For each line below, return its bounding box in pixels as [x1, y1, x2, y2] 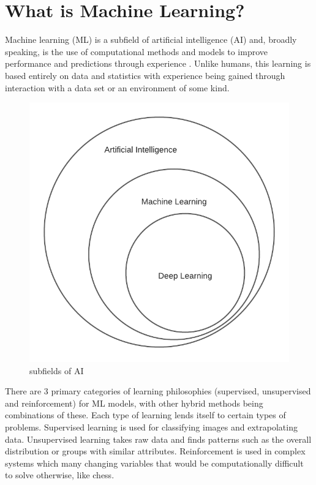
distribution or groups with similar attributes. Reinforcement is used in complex [5, 445, 306, 457]
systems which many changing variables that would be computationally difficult [5, 456, 304, 469]
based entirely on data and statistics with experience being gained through [5, 69, 285, 81]
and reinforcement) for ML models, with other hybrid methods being [5, 396, 263, 409]
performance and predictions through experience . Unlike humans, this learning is [5, 57, 311, 70]
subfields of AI [29, 364, 84, 377]
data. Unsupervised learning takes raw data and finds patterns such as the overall [5, 432, 312, 445]
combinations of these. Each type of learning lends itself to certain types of [5, 408, 286, 421]
